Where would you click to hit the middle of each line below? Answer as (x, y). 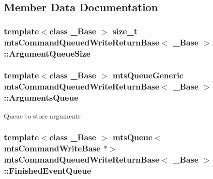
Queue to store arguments (42, 115)
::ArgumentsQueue (41, 97)
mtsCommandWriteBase (52, 148)
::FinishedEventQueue (48, 170)
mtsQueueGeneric (148, 75)
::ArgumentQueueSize (47, 53)
